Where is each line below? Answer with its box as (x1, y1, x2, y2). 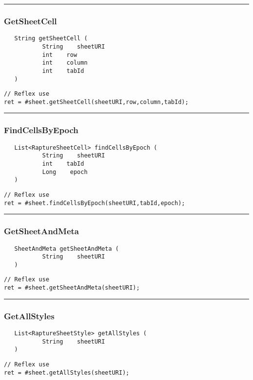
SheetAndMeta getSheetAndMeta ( (14, 245, 119, 252)
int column (42, 59, 88, 67)
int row (42, 51, 77, 58)
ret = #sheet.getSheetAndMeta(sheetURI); (4, 284, 140, 292)
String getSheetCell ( (14, 35, 88, 42)
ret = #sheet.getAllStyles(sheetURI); (4, 369, 129, 376)
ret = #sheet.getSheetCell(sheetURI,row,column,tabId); (4, 98, 189, 105)
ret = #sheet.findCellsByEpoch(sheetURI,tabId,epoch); (4, 199, 185, 207)
